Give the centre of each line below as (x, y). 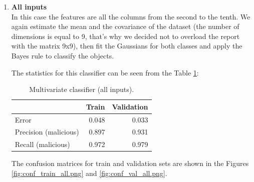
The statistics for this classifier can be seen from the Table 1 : (105, 72)
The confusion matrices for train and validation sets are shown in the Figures (130, 163)
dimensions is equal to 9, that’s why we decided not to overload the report (125, 36)
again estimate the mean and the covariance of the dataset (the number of (125, 26)
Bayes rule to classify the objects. (63, 55)
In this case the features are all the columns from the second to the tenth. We (131, 16)
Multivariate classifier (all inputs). (82, 89)
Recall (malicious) (42, 144)
